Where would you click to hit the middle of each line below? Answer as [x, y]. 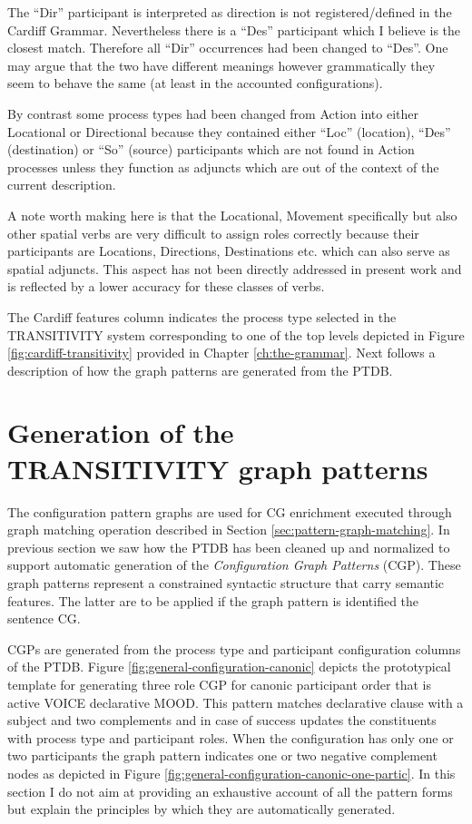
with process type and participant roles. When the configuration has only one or [231, 737]
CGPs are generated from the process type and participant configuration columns [234, 648]
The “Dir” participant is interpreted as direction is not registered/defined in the [230, 12]
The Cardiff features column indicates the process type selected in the [202, 316]
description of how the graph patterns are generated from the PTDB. [200, 370]
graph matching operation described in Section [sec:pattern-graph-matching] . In [229, 530]
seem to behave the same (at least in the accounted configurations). [195, 83]
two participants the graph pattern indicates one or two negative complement [222, 755]
